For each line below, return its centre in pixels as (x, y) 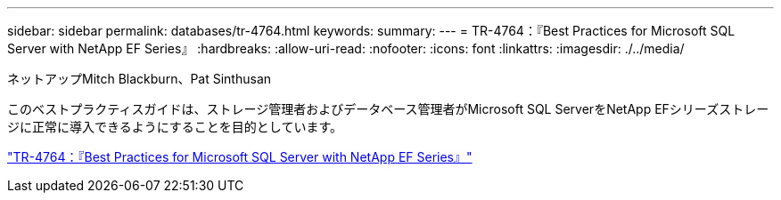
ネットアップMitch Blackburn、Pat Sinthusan (140, 79)
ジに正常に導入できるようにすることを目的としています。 (175, 127)
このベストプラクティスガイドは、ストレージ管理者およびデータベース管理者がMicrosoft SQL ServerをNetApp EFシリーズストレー (388, 109)
